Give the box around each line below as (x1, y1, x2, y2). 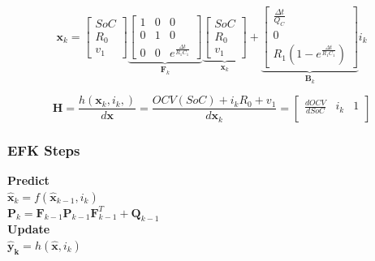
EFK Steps (7, 139, 80, 160)
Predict (7, 171, 50, 188)
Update (7, 220, 50, 237)
